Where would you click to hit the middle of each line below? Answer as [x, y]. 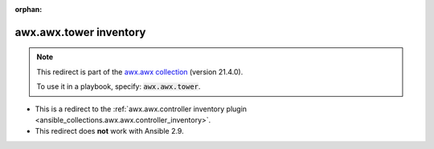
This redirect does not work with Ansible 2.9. [109, 131]
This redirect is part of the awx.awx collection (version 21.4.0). [140, 71]
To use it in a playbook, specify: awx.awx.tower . [119, 87]
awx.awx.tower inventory [80, 32]
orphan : [29, 9]
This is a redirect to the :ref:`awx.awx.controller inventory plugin [141, 109]
